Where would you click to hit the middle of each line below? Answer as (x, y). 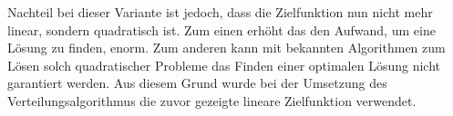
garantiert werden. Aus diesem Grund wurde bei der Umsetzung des (197, 83)
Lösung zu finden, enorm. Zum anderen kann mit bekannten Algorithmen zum (226, 48)
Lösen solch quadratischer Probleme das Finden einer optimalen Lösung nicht (224, 65)
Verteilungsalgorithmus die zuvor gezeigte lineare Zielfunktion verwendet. (212, 100)
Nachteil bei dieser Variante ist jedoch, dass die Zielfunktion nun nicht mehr (220, 12)
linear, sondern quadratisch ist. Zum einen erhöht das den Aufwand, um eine (221, 29)
